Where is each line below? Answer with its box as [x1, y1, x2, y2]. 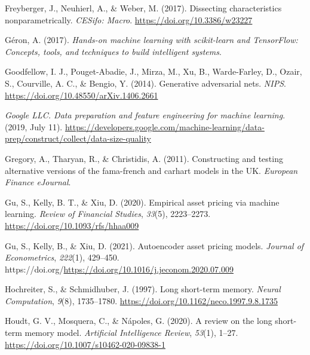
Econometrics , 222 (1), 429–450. [5, 251, 119, 264]
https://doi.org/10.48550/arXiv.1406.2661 [5, 88, 158, 101]
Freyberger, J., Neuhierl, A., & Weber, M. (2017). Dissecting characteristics [5, 2, 282, 14]
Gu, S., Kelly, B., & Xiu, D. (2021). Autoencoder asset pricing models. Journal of [5, 239, 304, 252]
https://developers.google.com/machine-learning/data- [65, 120, 265, 133]
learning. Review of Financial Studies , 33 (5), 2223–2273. [5, 207, 211, 220]
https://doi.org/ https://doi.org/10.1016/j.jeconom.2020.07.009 [5, 262, 234, 275]
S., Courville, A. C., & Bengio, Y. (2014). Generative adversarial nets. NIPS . [5, 76, 286, 89]
